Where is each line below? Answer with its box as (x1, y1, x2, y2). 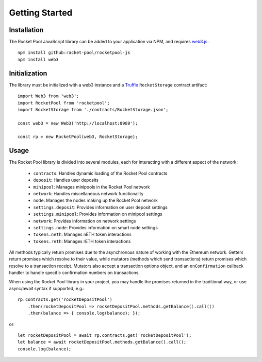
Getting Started (9, 7, 73, 18)
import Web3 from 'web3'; (17, 93, 80, 99)
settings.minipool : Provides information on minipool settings (33, 211, 163, 217)
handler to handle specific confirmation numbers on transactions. (9, 270, 140, 276)
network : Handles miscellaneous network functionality (33, 190, 144, 196)
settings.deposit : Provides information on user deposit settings (33, 204, 168, 210)
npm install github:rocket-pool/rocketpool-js (17, 50, 131, 55)
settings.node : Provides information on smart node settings (33, 224, 158, 230)
